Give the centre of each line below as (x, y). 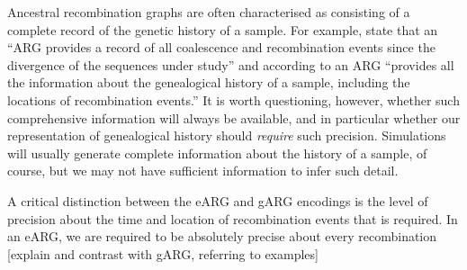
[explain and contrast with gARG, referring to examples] (163, 253)
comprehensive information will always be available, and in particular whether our (234, 117)
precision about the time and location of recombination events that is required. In (233, 218)
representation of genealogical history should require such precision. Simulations (227, 135)
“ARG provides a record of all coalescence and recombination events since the (221, 47)
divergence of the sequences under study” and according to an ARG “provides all (231, 64)
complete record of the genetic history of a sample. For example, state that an (223, 29)
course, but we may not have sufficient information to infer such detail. (203, 171)
